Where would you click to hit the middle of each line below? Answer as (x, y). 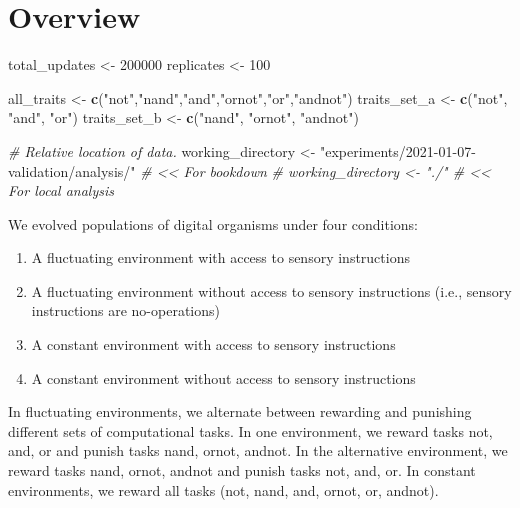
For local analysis (61, 190)
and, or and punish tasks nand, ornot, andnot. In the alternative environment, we (258, 450)
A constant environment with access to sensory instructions (213, 344)
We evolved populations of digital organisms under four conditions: (213, 223)
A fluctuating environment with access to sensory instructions (220, 257)
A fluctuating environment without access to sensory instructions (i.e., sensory (271, 290)
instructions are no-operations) (125, 310)
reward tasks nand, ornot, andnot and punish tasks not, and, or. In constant (242, 470)
